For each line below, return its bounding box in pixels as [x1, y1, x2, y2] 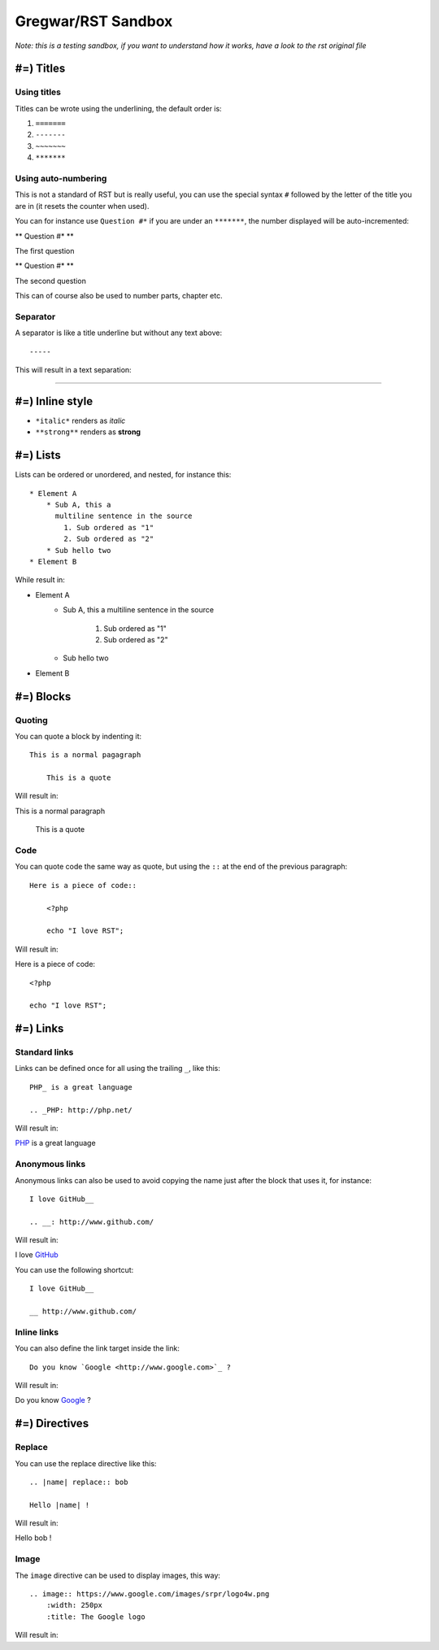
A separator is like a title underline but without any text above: [15, 328, 223, 337]
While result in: [15, 575, 65, 585]
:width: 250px [46, 1600, 103, 1610]
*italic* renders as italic [35, 416, 126, 425]
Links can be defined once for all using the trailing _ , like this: [15, 1064, 221, 1073]
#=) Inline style [15, 394, 93, 408]
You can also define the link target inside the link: [15, 1343, 180, 1353]
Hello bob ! [15, 1533, 52, 1543]
